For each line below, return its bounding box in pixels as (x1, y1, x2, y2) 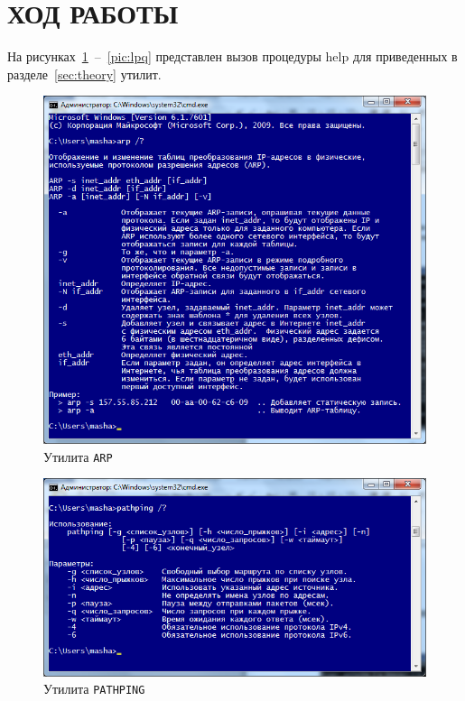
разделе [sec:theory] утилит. (7, 64, 162, 83)
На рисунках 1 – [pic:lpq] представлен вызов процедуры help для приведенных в (7, 47, 458, 66)
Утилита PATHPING (43, 679, 145, 698)
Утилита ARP (43, 447, 113, 466)
